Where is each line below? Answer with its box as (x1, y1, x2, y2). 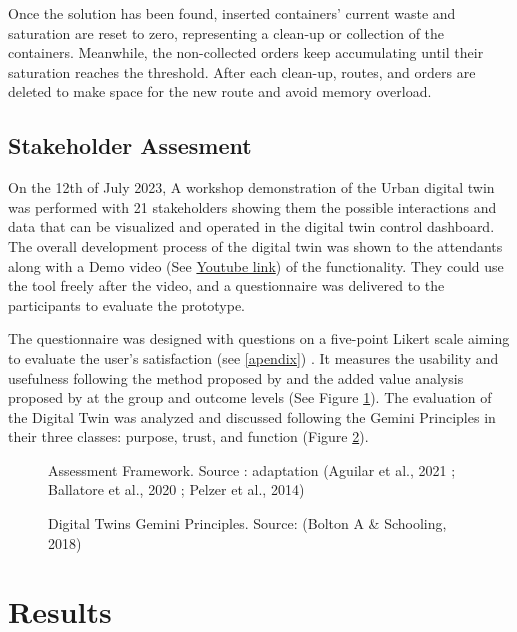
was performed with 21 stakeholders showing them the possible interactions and (8, 196, 497, 217)
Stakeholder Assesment (8, 130, 252, 161)
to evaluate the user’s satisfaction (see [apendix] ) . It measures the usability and (8, 347, 499, 368)
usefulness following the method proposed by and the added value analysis (8, 367, 464, 388)
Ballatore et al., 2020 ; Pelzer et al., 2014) (48, 479, 305, 500)
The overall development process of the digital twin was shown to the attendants (8, 235, 503, 256)
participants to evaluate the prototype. (8, 294, 246, 315)
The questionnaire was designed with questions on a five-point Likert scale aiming (8, 328, 510, 349)
